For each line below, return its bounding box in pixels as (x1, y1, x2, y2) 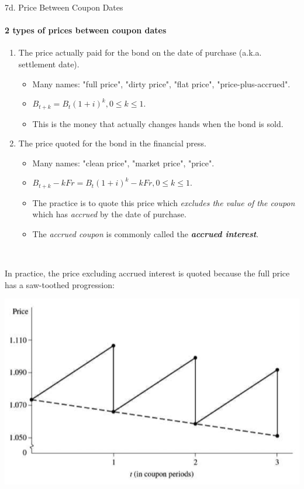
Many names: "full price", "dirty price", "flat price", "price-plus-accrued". (32, 77, 291, 90)
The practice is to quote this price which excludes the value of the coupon (32, 196, 295, 208)
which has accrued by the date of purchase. (32, 208, 186, 220)
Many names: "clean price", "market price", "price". (32, 156, 215, 169)
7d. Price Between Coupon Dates (5, 1, 123, 13)
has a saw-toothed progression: (5, 278, 115, 290)
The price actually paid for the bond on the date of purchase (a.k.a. (18, 46, 262, 59)
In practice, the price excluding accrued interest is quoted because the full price (5, 267, 290, 279)
